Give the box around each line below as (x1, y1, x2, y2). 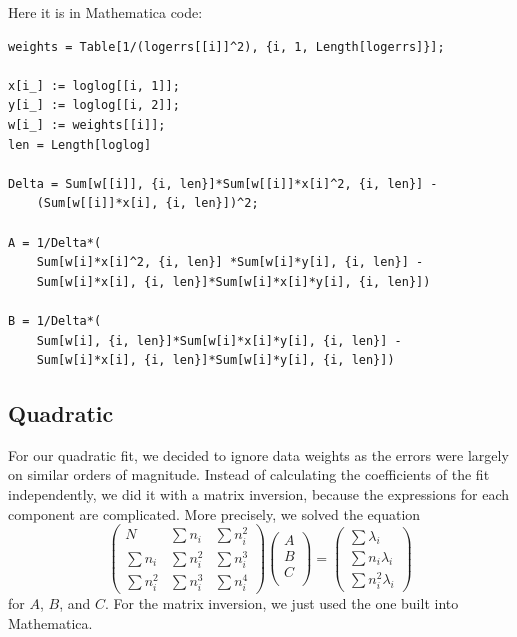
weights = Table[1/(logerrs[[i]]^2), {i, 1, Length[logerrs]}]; (8, 39, 445, 54)
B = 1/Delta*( (8, 313, 102, 328)
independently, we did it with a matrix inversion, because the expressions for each (8, 484, 510, 505)
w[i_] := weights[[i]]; (8, 117, 166, 132)
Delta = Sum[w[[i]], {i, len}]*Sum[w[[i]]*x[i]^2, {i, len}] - (8, 176, 438, 191)
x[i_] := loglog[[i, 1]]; (8, 78, 180, 93)
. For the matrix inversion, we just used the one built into (104, 593, 459, 614)
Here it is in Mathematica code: (8, 2, 203, 22)
